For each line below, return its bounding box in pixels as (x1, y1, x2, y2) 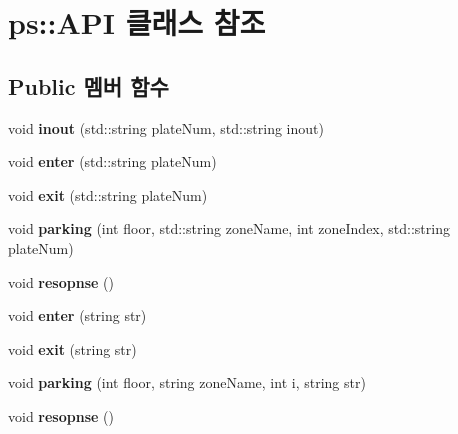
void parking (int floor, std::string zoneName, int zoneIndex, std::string (8, 218, 450, 239)
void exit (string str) (8, 338, 137, 359)
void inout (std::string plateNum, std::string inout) (8, 117, 324, 138)
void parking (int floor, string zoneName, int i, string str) (8, 372, 366, 393)
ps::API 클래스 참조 (8, 2, 266, 43)
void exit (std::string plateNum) (8, 184, 208, 205)
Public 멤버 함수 (8, 70, 169, 101)
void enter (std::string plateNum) (8, 151, 217, 172)
